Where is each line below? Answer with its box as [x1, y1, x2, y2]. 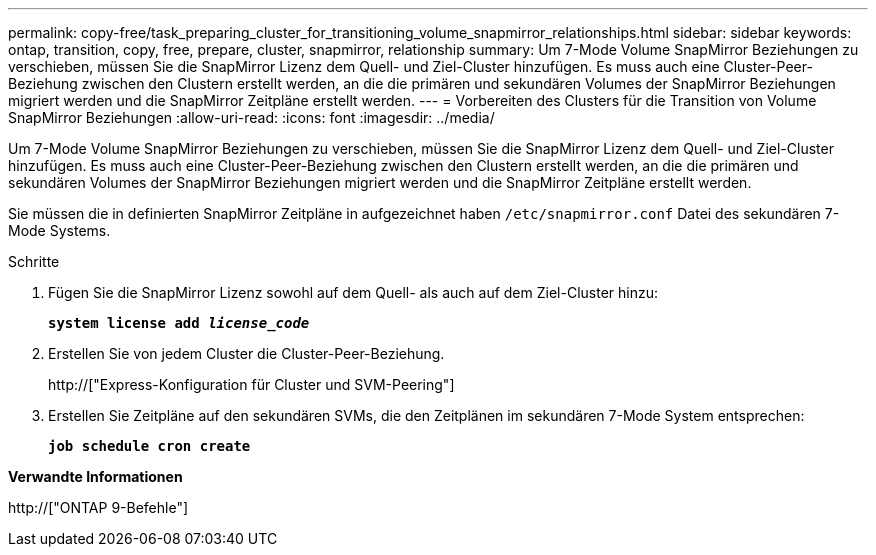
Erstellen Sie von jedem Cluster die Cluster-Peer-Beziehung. [48, 345, 445, 362]
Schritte [8, 253, 60, 270]
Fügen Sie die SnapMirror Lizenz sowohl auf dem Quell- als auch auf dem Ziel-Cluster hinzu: [48, 284, 658, 301]
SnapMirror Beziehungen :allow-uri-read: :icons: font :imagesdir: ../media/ [8, 109, 495, 126]
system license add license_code [48, 315, 310, 331]
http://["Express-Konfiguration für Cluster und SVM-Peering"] [48, 376, 455, 393]
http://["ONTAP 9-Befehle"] [8, 499, 189, 516]
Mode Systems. [8, 222, 111, 239]
